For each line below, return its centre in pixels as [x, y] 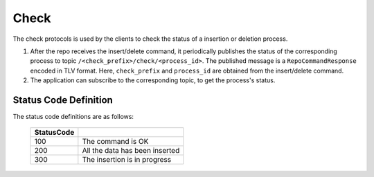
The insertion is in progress [127, 160]
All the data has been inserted [131, 151]
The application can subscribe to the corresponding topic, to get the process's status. [153, 80]
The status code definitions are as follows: [73, 117]
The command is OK [115, 142]
